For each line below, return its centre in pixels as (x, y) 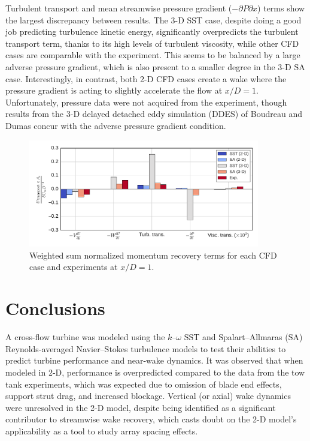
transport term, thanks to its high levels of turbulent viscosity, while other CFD (152, 43)
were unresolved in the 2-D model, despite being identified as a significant (141, 407)
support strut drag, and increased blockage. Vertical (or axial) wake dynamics (148, 396)
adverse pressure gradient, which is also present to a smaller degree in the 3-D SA (155, 66)
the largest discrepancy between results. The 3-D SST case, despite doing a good (154, 19)
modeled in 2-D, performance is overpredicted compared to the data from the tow (155, 372)
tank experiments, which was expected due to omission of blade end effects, (144, 384)
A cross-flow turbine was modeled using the (85, 337)
